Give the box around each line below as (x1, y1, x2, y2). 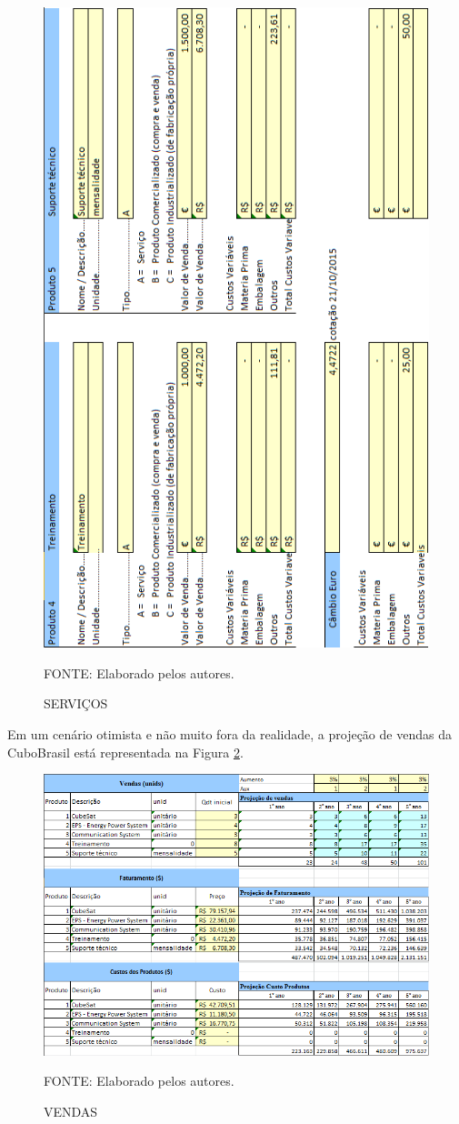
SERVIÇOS (44, 694, 108, 713)
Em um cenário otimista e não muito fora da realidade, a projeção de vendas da (7, 725, 452, 744)
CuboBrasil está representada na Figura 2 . (7, 742, 244, 761)
